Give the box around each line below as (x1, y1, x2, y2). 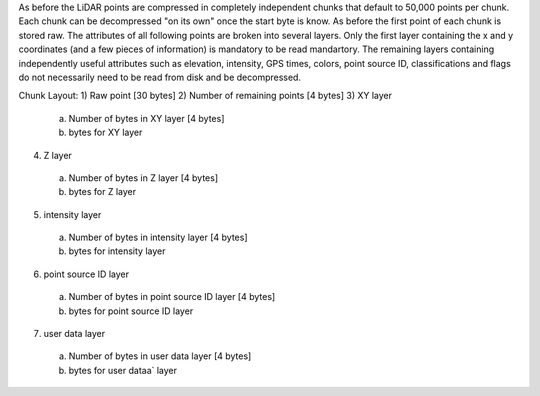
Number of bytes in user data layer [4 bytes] (68, 350, 252, 362)
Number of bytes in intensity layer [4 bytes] (68, 231, 249, 244)
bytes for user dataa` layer (68, 364, 178, 376)
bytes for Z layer (68, 186, 137, 198)
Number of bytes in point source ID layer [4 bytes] (68, 291, 276, 303)
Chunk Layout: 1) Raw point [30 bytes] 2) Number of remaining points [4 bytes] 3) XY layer (18, 90, 393, 102)
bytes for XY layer (68, 126, 143, 139)
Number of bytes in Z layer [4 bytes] (68, 171, 219, 184)
